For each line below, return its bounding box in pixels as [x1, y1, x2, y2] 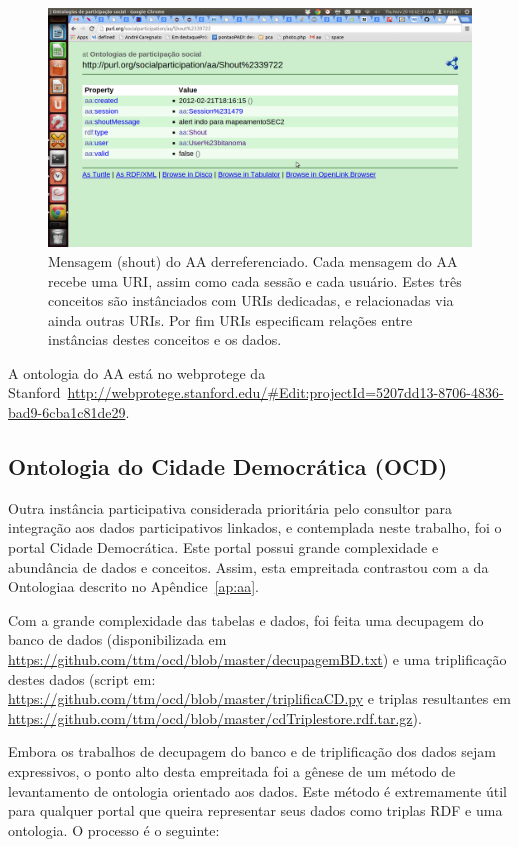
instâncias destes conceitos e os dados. [48, 329, 282, 350]
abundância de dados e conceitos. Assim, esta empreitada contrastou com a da [8, 556, 489, 577]
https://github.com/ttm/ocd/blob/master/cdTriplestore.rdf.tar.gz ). [8, 707, 422, 728]
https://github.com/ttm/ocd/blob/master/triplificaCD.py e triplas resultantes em [8, 688, 511, 709]
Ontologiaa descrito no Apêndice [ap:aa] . [8, 576, 260, 597]
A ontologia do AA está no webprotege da [8, 362, 266, 383]
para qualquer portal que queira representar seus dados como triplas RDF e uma [8, 800, 503, 821]
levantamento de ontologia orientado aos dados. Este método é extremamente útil [8, 780, 508, 801]
